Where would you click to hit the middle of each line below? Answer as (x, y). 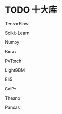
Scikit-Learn (17, 33)
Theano (13, 98)
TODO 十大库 (31, 10)
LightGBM (15, 70)
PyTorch (13, 61)
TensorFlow (17, 23)
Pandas (13, 107)
